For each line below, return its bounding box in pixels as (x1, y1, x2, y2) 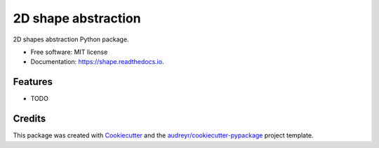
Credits (13, 113, 46, 125)
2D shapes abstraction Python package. (13, 35, 129, 43)
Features (13, 76, 53, 88)
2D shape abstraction (13, 11, 141, 26)
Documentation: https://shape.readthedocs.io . (30, 58, 164, 66)
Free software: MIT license (30, 48, 108, 56)
